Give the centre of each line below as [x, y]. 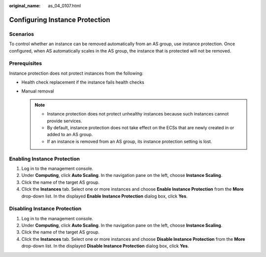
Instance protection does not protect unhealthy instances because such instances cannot [138, 114]
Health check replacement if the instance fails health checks [83, 82]
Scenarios [22, 34]
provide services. [65, 121]
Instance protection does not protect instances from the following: [76, 73]
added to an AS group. [70, 135]
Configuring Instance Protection [60, 20]
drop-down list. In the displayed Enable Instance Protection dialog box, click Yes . [104, 196]
